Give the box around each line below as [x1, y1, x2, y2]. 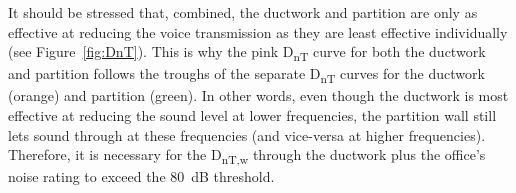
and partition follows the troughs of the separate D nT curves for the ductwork [8, 63, 485, 87]
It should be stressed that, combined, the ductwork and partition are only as [8, 2, 478, 22]
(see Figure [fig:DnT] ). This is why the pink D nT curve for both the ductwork [8, 41, 486, 64]
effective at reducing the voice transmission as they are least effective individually [8, 21, 508, 42]
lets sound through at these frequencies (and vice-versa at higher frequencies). [8, 124, 486, 145]
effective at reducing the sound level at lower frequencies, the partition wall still [8, 105, 497, 126]
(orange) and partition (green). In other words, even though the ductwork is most [8, 85, 509, 106]
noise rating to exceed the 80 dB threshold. [8, 166, 275, 187]
